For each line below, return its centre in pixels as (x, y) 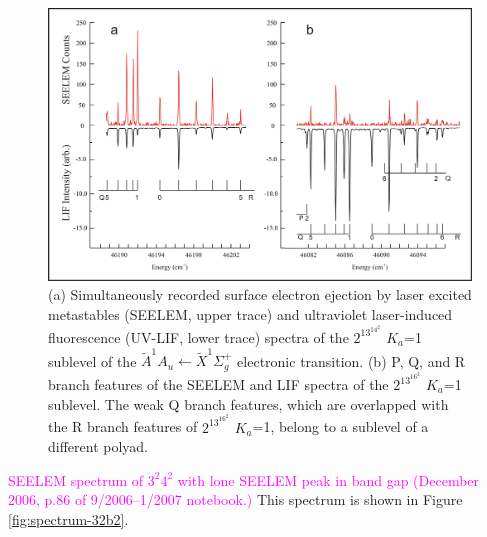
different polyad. (98, 446)
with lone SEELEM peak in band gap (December (328, 479)
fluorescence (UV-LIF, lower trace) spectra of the (198, 336)
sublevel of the (92, 360)
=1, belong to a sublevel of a (340, 426)
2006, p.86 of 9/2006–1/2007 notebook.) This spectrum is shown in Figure (235, 499)
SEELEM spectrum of (76, 479)
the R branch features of (123, 426)
